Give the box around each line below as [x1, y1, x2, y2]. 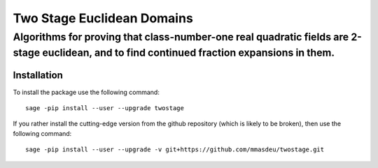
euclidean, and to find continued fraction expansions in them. [42, 46, 335, 59]
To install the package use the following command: [13, 88, 160, 96]
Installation [13, 70, 63, 82]
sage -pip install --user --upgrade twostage [25, 104, 185, 112]
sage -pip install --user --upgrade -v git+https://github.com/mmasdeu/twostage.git [25, 146, 325, 153]
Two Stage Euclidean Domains [13, 10, 194, 26]
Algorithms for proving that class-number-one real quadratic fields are [13, 31, 349, 43]
